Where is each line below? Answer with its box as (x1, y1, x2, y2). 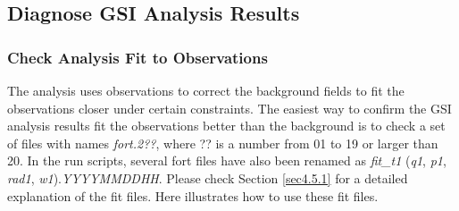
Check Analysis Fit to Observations (7, 46, 268, 68)
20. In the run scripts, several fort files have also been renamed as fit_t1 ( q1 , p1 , (7, 151, 446, 170)
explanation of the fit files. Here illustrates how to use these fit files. (7, 186, 379, 205)
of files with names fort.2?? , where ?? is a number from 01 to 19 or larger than (7, 133, 438, 152)
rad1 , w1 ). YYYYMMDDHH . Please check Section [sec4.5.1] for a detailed (7, 168, 408, 187)
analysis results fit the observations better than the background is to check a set (7, 116, 446, 135)
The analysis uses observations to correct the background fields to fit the (7, 81, 405, 99)
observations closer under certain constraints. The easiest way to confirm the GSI (7, 98, 452, 117)
